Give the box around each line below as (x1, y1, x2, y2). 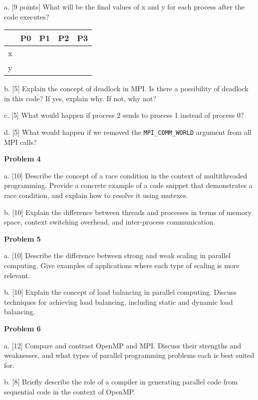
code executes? (4, 11, 49, 22)
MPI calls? (4, 136, 37, 147)
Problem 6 (4, 323, 41, 333)
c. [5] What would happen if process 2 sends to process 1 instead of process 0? (4, 110, 244, 120)
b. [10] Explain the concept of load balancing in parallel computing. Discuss (4, 287, 236, 297)
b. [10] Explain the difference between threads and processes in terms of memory (4, 207, 251, 217)
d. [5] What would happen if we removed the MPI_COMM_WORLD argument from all (4, 126, 251, 137)
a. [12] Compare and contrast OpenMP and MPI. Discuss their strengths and (4, 340, 241, 350)
